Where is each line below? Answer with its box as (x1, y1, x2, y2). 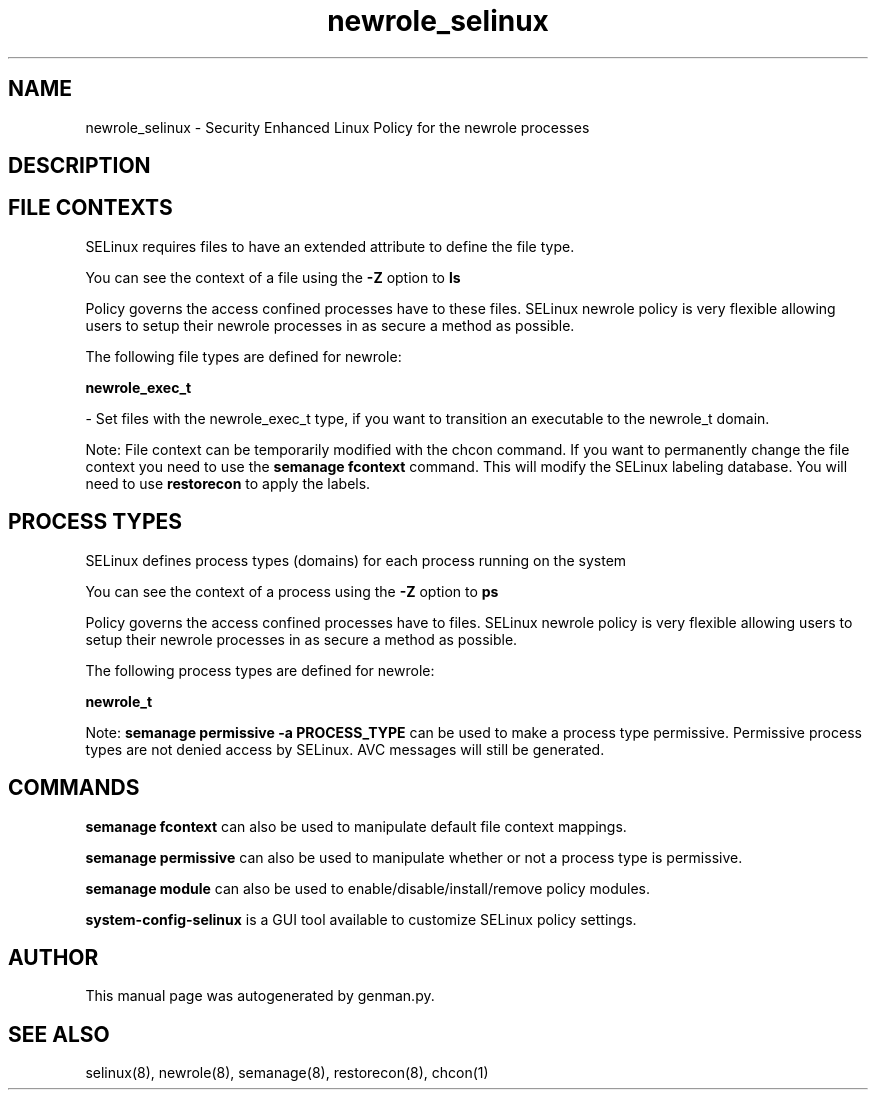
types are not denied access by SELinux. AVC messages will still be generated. (85, 740, 605, 758)
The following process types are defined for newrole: (85, 661, 435, 679)
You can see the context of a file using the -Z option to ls (85, 268, 461, 286)
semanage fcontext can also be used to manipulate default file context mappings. (85, 817, 627, 835)
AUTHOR (8, 944, 99, 970)
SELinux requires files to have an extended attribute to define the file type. (85, 237, 575, 255)
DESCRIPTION (8, 153, 151, 179)
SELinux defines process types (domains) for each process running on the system (85, 551, 627, 569)
